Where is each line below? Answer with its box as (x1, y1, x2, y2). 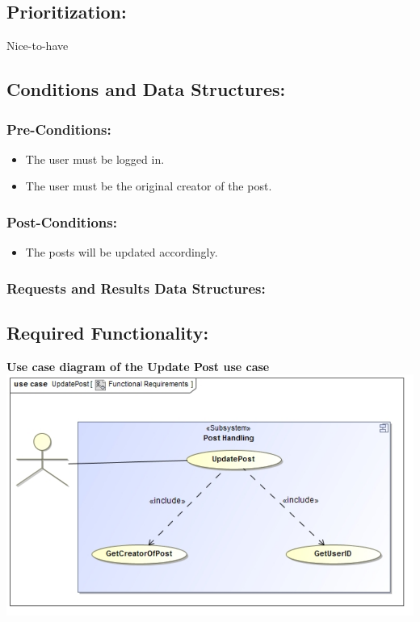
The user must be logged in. (25, 150, 165, 167)
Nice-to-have (6, 37, 69, 54)
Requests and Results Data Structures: (6, 278, 266, 298)
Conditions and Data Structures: (6, 77, 286, 102)
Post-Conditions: (6, 211, 117, 232)
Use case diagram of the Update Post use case (6, 357, 270, 374)
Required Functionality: (6, 320, 209, 345)
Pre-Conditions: (6, 119, 111, 139)
